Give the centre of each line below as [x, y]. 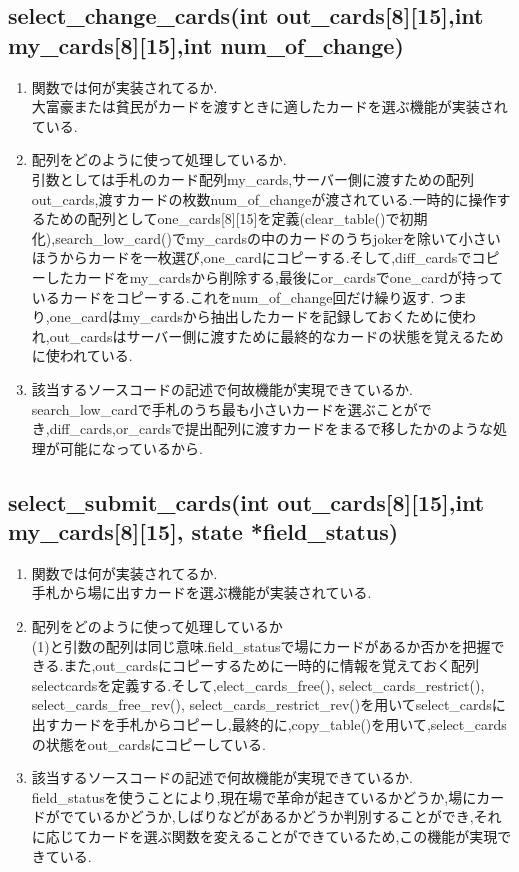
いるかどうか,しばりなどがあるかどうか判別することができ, [280, 816]
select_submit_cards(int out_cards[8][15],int [246, 501]
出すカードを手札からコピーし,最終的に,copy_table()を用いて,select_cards [269, 724]
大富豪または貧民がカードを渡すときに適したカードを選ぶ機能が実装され [269, 106]
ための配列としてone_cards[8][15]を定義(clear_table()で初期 [236, 218]
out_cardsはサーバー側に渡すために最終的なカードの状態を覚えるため [276, 335]
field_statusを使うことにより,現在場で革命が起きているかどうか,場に [254, 796]
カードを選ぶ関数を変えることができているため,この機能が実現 [292, 836]
